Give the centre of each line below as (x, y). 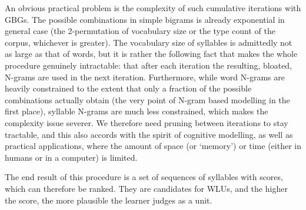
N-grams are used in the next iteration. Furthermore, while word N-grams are (145, 77)
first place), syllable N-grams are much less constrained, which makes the (137, 111)
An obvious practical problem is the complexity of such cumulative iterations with (153, 8)
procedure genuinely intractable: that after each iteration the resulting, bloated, (149, 65)
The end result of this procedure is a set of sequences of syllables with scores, (144, 177)
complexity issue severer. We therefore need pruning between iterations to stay (147, 122)
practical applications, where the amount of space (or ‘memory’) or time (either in (153, 146)
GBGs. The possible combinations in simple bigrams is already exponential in (145, 19)
